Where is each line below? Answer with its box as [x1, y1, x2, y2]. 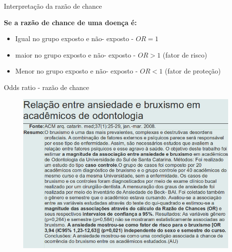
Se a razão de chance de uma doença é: [4, 17, 137, 27]
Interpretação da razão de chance [4, 1, 102, 11]
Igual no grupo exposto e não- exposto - [15, 33, 134, 44]
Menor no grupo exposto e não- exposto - [15, 66, 138, 76]
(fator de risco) [162, 49, 207, 59]
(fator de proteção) [165, 66, 221, 76]
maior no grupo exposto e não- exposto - [15, 49, 136, 59]
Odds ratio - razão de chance [4, 82, 89, 92]
